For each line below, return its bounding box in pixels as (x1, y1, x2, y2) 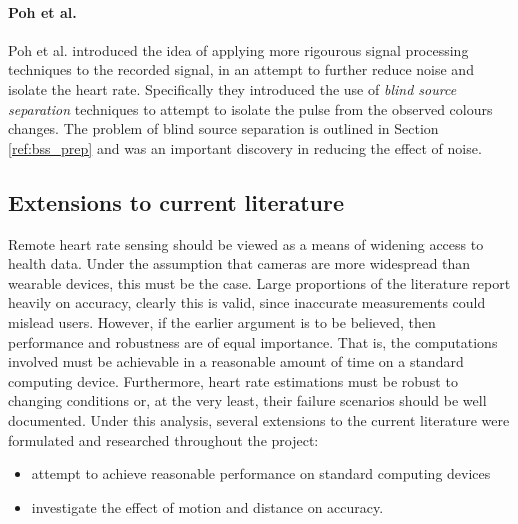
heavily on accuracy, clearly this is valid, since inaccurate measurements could (8, 292, 486, 313)
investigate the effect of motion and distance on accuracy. (31, 496, 384, 517)
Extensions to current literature (8, 186, 344, 217)
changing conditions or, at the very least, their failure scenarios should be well (8, 390, 487, 411)
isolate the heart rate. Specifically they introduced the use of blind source (8, 78, 457, 99)
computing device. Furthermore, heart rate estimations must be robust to (8, 370, 458, 391)
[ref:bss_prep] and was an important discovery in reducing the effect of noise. (8, 137, 482, 158)
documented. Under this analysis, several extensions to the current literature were (8, 409, 510, 430)
